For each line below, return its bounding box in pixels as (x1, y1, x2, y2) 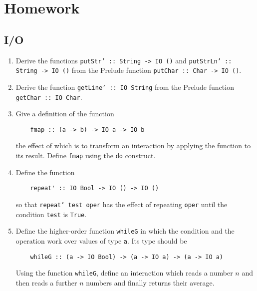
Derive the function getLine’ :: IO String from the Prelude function (15, 81, 234, 92)
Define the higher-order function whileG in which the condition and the (15, 226, 235, 236)
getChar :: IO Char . (15, 91, 82, 102)
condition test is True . (15, 209, 87, 219)
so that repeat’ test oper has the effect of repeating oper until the (15, 199, 228, 209)
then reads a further (15, 277, 77, 288)
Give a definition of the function (15, 108, 114, 119)
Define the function (15, 167, 75, 177)
